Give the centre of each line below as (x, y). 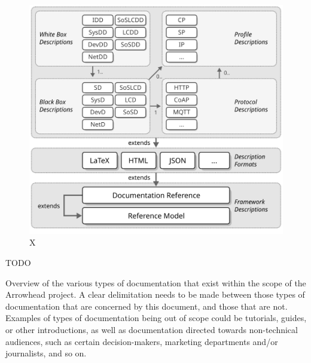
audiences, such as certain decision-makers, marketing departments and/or (142, 341)
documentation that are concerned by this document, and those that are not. (147, 306)
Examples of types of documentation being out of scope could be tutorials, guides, (156, 318)
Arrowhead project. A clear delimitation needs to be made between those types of (155, 294)
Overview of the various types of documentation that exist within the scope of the (156, 282)
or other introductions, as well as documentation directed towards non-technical (152, 330)
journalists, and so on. (46, 353)
